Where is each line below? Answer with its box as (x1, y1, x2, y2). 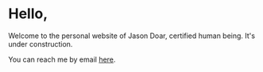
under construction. (8, 39, 73, 48)
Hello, (8, 5, 48, 23)
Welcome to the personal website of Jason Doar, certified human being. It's (8, 31, 256, 40)
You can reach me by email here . (8, 55, 116, 64)
